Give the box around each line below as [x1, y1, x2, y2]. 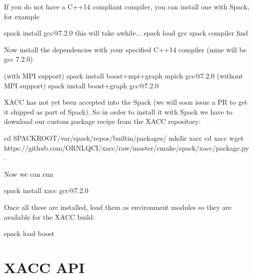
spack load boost [4, 228, 55, 238]
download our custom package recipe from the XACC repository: [4, 116, 201, 126]
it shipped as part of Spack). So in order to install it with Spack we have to [4, 106, 233, 117]
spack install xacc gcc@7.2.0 [4, 185, 88, 196]
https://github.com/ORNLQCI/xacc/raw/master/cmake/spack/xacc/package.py [4, 142, 249, 153]
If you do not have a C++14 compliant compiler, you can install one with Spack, [4, 1, 250, 11]
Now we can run [4, 168, 53, 179]
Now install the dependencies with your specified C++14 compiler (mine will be [4, 44, 247, 54]
